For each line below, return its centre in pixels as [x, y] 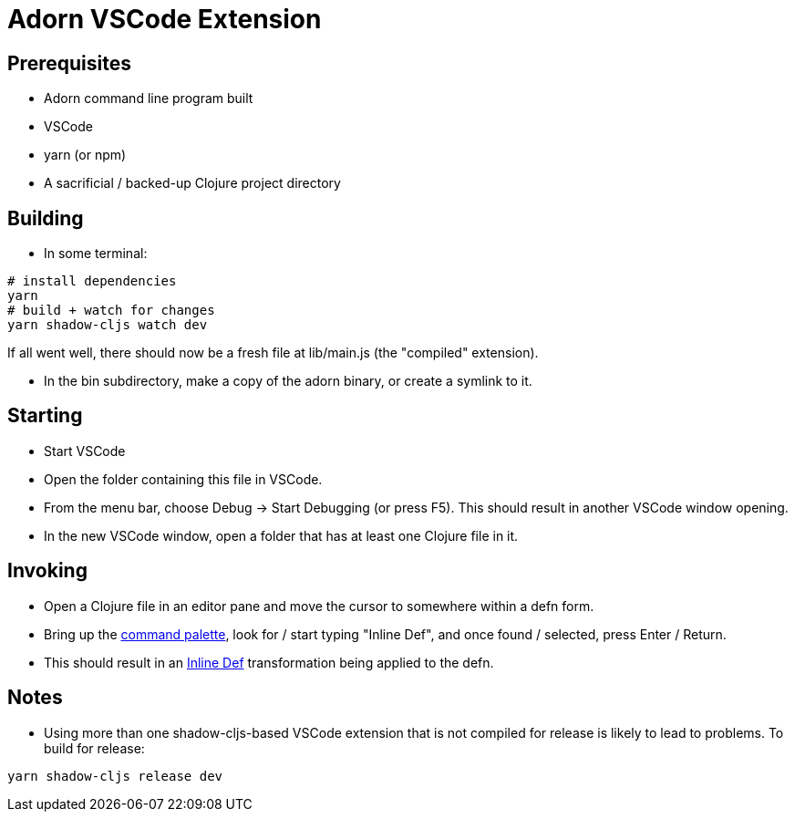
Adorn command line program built [149, 98]
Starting [45, 416]
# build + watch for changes [111, 311]
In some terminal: [96, 254]
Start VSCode [85, 451]
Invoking [47, 571]
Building [46, 218]
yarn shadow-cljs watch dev [108, 325]
